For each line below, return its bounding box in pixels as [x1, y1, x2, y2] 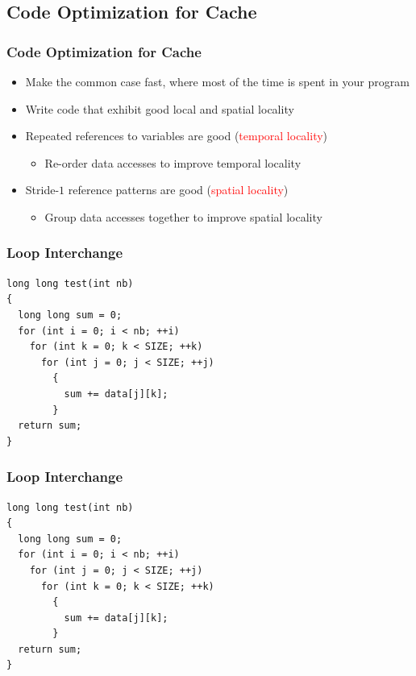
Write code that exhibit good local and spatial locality [25, 100, 294, 117]
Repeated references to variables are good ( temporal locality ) [25, 127, 328, 144]
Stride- [25, 181, 60, 198]
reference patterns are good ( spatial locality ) [68, 181, 289, 198]
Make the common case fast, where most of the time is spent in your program [25, 73, 410, 89]
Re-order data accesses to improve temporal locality [44, 154, 302, 171]
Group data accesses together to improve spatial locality [44, 208, 322, 225]
